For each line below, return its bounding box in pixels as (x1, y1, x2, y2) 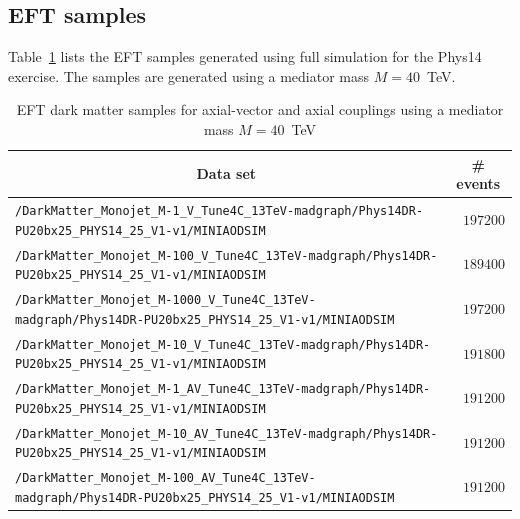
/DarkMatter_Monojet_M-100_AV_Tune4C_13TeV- (15, 471, 316, 486)
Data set (196, 163, 257, 184)
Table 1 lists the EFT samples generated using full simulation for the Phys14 (8, 46, 482, 67)
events (456, 173, 501, 194)
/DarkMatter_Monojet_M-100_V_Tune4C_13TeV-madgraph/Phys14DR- (15, 248, 438, 263)
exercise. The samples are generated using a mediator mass (8, 65, 370, 86)
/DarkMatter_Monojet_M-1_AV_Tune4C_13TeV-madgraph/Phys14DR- (15, 382, 431, 397)
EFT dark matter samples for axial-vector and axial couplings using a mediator (16, 99, 504, 120)
